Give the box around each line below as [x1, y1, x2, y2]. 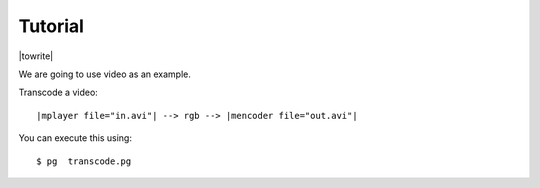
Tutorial [18, 15, 85, 37]
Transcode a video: [18, 86, 99, 99]
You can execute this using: [18, 132, 132, 144]
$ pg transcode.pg [36, 155, 132, 167]
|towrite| [18, 50, 54, 62]
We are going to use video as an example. [18, 68, 192, 80]
